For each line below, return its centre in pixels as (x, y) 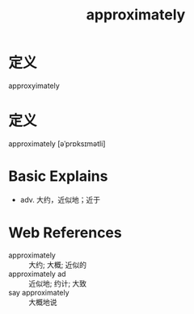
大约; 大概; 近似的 (58, 265)
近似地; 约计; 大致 (58, 283)
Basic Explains (58, 176)
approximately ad (37, 274)
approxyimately (34, 86)
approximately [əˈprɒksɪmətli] (57, 144)
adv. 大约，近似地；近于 (60, 199)
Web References (65, 232)
